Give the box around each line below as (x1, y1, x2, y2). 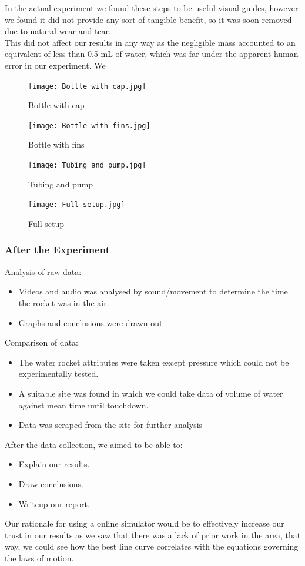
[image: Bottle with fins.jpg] (28, 121, 150, 130)
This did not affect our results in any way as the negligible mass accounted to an (5, 36, 296, 48)
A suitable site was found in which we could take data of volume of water (18, 387, 283, 399)
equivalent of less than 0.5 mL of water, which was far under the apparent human (5, 48, 299, 60)
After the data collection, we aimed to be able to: (5, 438, 183, 450)
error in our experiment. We (5, 59, 106, 71)
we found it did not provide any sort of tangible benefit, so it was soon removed (5, 13, 292, 25)
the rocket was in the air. (18, 296, 109, 309)
